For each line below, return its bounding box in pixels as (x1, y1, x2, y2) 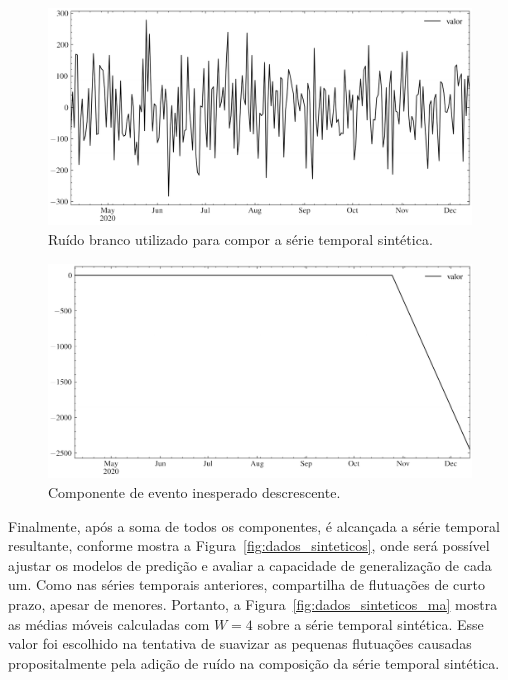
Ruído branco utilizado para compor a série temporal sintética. (48, 228, 433, 249)
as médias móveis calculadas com (8, 613, 210, 634)
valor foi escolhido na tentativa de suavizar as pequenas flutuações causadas (8, 633, 472, 654)
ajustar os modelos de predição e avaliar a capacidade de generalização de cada (8, 554, 492, 575)
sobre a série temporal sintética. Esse (257, 613, 484, 634)
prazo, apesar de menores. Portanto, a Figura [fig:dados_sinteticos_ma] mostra (8, 594, 498, 615)
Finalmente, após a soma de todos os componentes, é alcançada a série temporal (8, 515, 500, 536)
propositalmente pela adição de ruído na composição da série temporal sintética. (8, 652, 500, 673)
